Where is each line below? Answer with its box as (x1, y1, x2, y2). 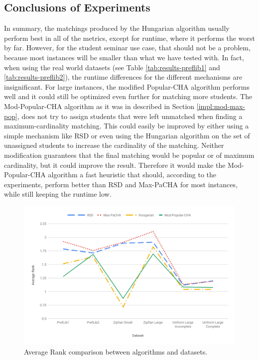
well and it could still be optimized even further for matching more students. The (4, 91, 253, 102)
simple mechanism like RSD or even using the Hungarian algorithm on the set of (4, 130, 250, 140)
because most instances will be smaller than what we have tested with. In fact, (4, 52, 244, 62)
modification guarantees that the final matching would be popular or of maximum (4, 149, 255, 160)
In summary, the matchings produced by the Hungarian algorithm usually (4, 23, 230, 33)
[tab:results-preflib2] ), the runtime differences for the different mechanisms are (4, 72, 243, 82)
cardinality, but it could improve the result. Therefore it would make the (4, 159, 226, 170)
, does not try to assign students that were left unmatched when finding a (17, 111, 243, 121)
